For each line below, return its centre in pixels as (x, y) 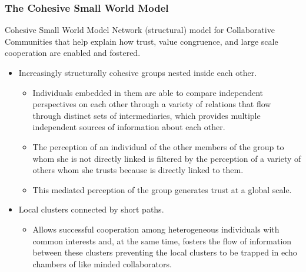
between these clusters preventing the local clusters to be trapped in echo (165, 252)
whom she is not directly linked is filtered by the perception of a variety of (167, 158)
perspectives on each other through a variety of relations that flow (152, 104)
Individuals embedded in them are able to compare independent (148, 92)
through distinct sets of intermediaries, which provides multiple (147, 115)
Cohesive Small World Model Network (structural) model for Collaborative (140, 30)
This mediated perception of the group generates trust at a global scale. (162, 189)
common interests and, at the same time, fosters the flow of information (162, 241)
